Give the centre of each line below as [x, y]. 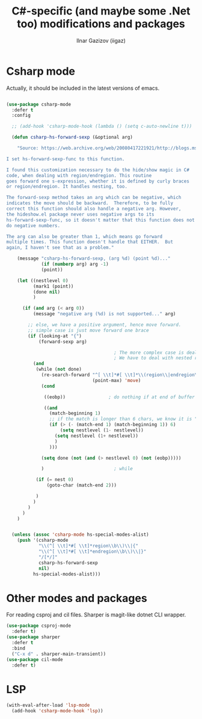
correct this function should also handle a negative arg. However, [94, 209]
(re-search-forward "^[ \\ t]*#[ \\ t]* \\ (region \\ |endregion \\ [121, 375]
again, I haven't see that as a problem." [60, 248]
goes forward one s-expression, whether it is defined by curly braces [98, 181]
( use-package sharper [33, 637]
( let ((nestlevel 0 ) [43, 281]
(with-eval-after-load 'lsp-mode [48, 705]
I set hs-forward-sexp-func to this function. [66, 159]
